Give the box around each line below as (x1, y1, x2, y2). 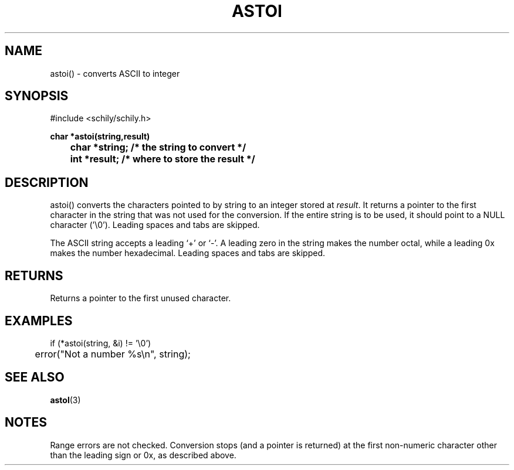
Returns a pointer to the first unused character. (50, 293, 231, 304)
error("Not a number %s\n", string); (35, 348, 191, 360)
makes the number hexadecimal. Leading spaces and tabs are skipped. (50, 248, 326, 258)
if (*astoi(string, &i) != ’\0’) (50, 338, 151, 348)
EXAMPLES (5, 313, 73, 328)
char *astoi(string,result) (50, 131, 150, 142)
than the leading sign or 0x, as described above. (50, 449, 236, 460)
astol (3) (50, 394, 81, 405)
